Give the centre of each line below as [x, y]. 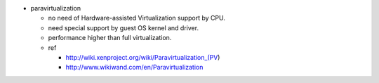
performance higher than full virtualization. [110, 38]
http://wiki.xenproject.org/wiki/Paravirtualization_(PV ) [143, 57]
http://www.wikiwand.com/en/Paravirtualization [134, 68]
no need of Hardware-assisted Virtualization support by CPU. [137, 18]
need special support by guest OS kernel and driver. [124, 27]
